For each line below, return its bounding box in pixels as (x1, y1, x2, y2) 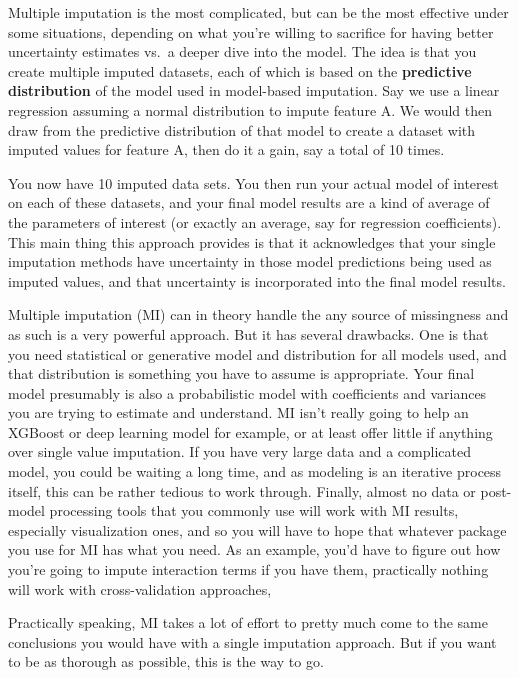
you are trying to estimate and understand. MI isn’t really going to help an (8, 402, 469, 423)
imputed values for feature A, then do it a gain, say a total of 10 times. (8, 139, 445, 160)
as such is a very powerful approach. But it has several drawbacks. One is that (8, 323, 489, 344)
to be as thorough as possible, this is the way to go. (8, 651, 324, 672)
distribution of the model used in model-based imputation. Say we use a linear (8, 80, 500, 101)
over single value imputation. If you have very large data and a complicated (8, 441, 471, 462)
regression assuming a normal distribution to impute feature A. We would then (8, 99, 492, 120)
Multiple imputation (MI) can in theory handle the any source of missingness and (8, 304, 509, 325)
